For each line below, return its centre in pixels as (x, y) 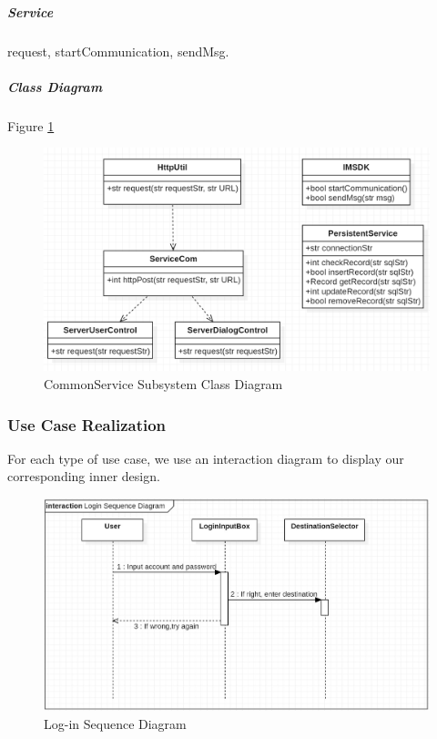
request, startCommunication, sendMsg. (118, 51)
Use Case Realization (87, 424)
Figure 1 (31, 125)
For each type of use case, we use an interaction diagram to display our (206, 458)
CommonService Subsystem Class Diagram (163, 384)
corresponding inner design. (84, 476)
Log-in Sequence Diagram (115, 723)
